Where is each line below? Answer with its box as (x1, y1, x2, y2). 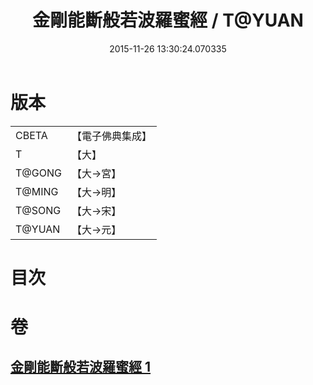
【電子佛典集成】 (71, 129, 152, 143)
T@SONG (15, 203, 62, 217)
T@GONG (15, 166, 62, 180)
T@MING (15, 184, 59, 198)
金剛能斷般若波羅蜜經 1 (10, 359, 152, 376)
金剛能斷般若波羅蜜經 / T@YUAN (32, 9, 304, 32)
